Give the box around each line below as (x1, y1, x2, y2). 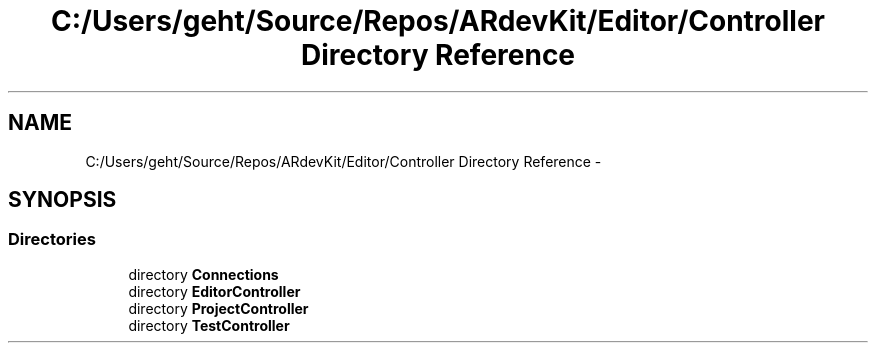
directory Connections (128, 265, 279, 283)
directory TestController (128, 316, 290, 334)
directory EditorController (128, 282, 301, 300)
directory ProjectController (128, 299, 309, 317)
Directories (8, 229, 96, 250)
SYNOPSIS (8, 187, 117, 213)
